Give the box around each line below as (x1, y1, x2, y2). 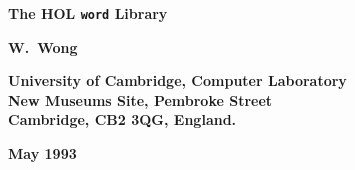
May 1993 (8, 143, 77, 164)
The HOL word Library (8, 3, 168, 23)
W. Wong (8, 36, 78, 57)
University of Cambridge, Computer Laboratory (8, 70, 347, 91)
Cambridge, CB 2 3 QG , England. (8, 109, 237, 130)
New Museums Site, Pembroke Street (8, 89, 273, 110)
